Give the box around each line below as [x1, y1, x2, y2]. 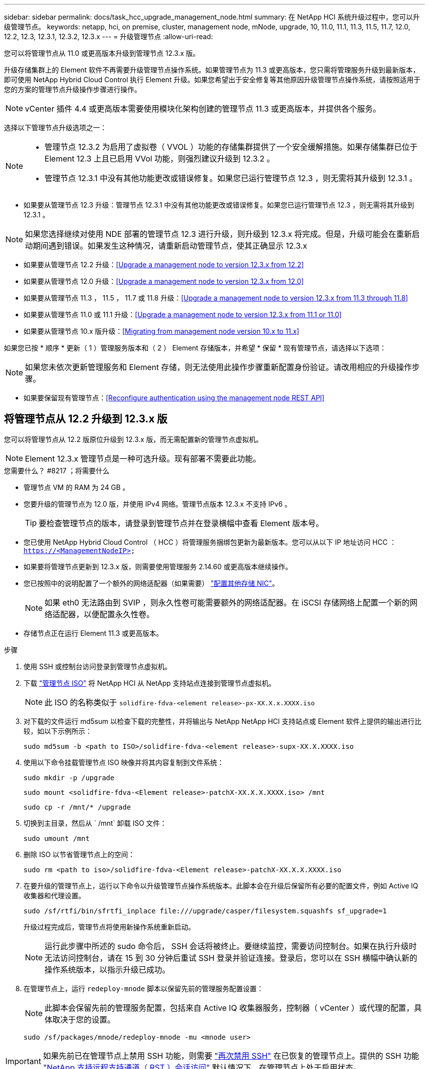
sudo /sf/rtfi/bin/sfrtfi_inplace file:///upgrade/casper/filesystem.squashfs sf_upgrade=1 [24, 906, 387, 915]
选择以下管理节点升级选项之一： [4, 123, 107, 132]
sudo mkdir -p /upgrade [24, 773, 115, 782]
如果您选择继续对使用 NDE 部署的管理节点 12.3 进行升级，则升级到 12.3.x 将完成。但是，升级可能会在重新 [25, 229, 412, 239]
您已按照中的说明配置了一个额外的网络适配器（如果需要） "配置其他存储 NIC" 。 [24, 579, 279, 587]
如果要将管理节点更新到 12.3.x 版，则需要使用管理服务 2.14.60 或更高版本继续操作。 [24, 562, 292, 571]
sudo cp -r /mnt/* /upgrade [24, 803, 131, 811]
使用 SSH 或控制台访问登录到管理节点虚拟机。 [24, 662, 172, 671]
